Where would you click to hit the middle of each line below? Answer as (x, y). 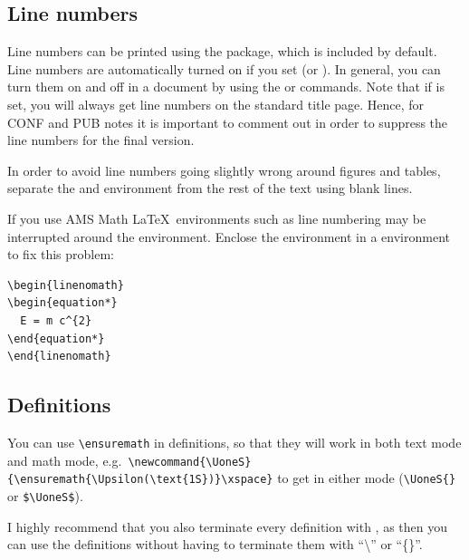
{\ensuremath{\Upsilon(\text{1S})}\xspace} (140, 480)
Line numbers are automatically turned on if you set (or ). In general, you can (224, 68)
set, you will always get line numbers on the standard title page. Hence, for (216, 104)
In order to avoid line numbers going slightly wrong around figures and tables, (224, 170)
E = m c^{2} (56, 320)
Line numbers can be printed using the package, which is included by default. (222, 51)
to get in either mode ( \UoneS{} (367, 478)
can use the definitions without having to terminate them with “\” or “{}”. (215, 544)
